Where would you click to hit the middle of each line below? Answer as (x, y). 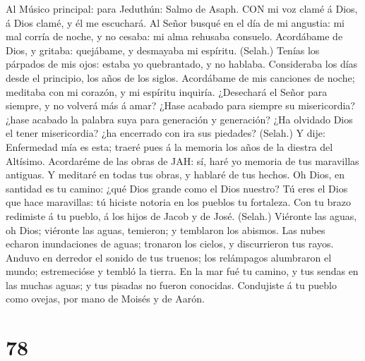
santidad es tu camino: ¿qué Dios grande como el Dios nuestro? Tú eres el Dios (177, 188)
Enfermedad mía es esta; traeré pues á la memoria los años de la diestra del (169, 146)
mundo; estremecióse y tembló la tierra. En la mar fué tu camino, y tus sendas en (182, 271)
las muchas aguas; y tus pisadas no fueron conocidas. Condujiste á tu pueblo (171, 284)
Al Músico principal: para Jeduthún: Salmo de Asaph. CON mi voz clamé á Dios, (182, 8)
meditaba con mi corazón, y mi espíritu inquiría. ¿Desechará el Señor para (167, 91)
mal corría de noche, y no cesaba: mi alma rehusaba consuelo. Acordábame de (174, 36)
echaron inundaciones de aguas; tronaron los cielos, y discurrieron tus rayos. (170, 244)
